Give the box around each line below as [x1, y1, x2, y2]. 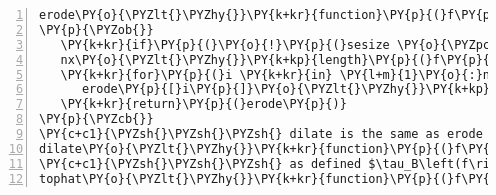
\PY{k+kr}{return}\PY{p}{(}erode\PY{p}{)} [60, 97, 347, 112]
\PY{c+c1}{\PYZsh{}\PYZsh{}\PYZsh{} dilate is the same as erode [39, 127, 483, 141]
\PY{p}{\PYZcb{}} [39, 112, 154, 127]
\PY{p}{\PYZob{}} [39, 22, 154, 37]
